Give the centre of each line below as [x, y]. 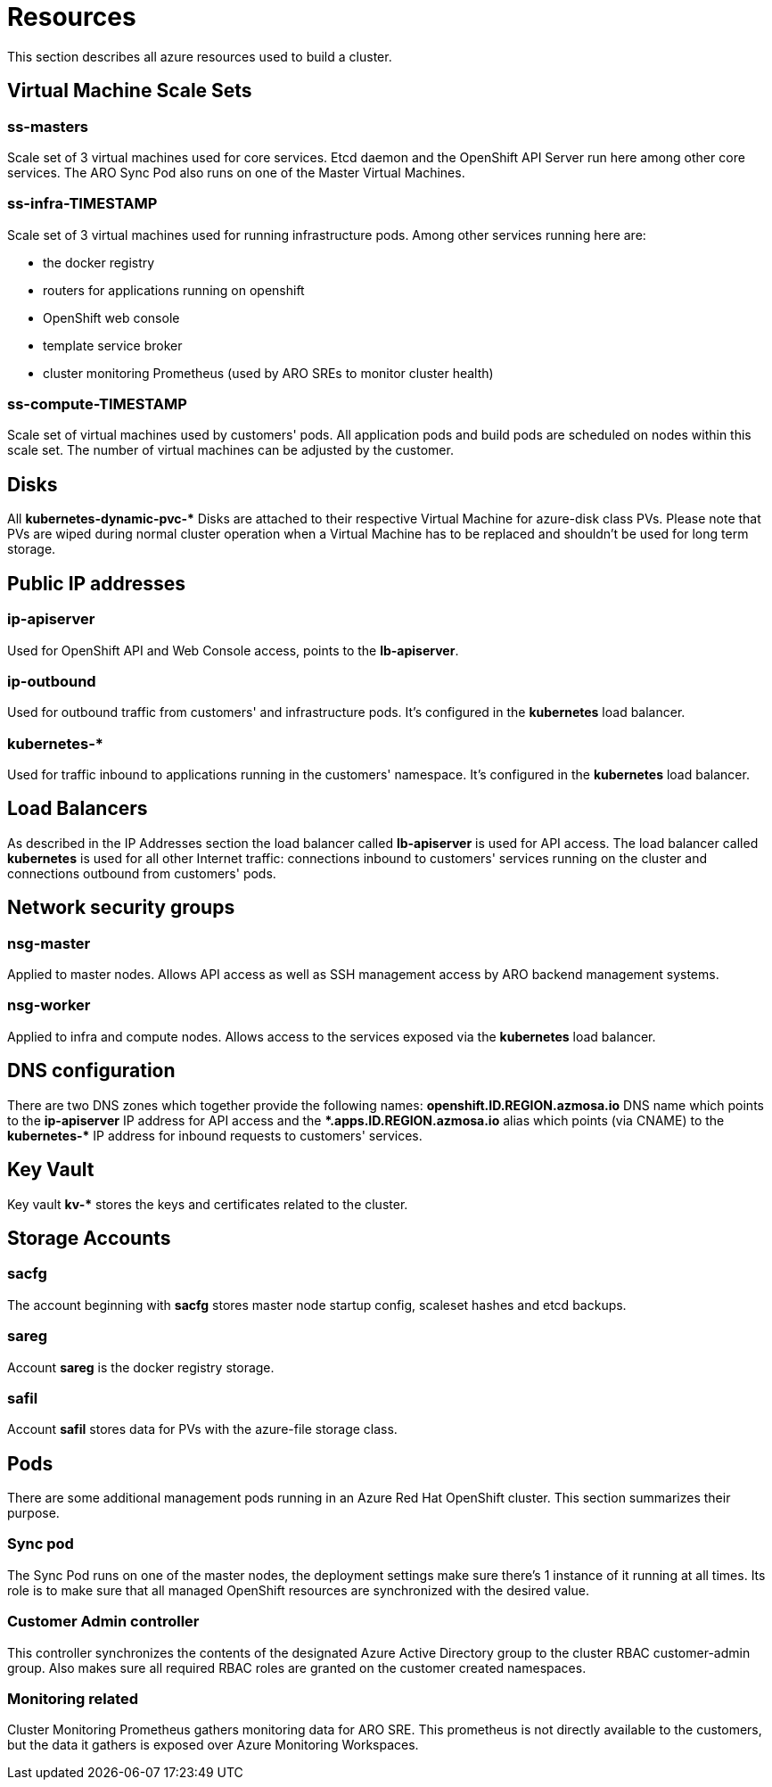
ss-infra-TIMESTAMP [82, 204]
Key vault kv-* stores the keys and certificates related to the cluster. [208, 1204]
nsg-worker [49, 1005]
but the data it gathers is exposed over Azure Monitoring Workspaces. [213, 1745]
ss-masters [48, 126]
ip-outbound [52, 681]
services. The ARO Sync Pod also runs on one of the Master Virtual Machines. [236, 172]
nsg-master [49, 943]
